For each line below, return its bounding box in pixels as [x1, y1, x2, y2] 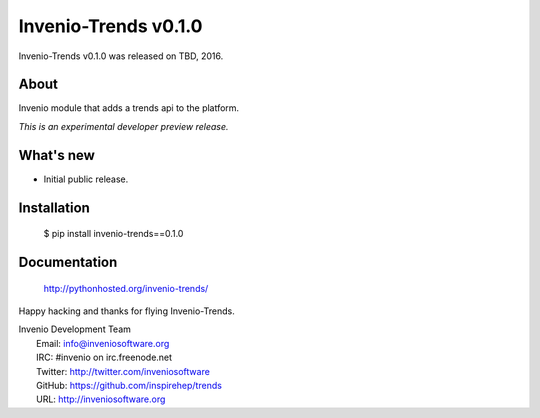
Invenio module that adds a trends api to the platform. [18, 102, 240, 114]
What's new [18, 146, 95, 164]
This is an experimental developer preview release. [18, 120, 229, 132]
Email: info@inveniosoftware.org [36, 337, 170, 349]
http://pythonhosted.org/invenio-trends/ [43, 282, 209, 294]
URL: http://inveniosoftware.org [36, 393, 166, 405]
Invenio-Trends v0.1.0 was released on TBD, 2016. [18, 50, 224, 62]
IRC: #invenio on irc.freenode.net [36, 351, 173, 364]
